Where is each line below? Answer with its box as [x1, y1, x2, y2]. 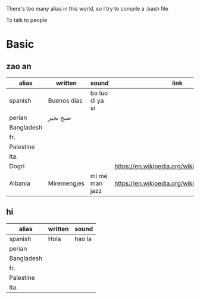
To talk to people [6, 17, 48, 23]
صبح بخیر [48, 113, 71, 122]
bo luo [90, 89, 108, 97]
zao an [6, 61, 32, 71]
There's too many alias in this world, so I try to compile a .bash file [6, 5, 168, 12]
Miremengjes [48, 179, 85, 187]
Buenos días [48, 97, 83, 104]
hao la [74, 235, 92, 243]
